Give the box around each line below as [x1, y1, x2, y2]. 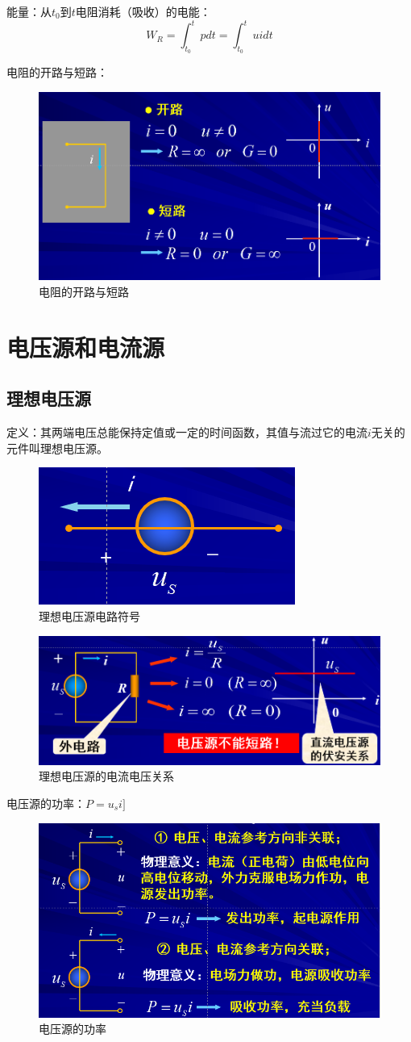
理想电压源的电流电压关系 [39, 768, 174, 785]
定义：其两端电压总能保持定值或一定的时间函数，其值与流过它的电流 [6, 424, 367, 441]
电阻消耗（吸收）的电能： [75, 3, 211, 19]
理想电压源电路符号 [39, 608, 140, 625]
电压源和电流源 [6, 330, 165, 363]
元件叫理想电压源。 [6, 439, 108, 456]
